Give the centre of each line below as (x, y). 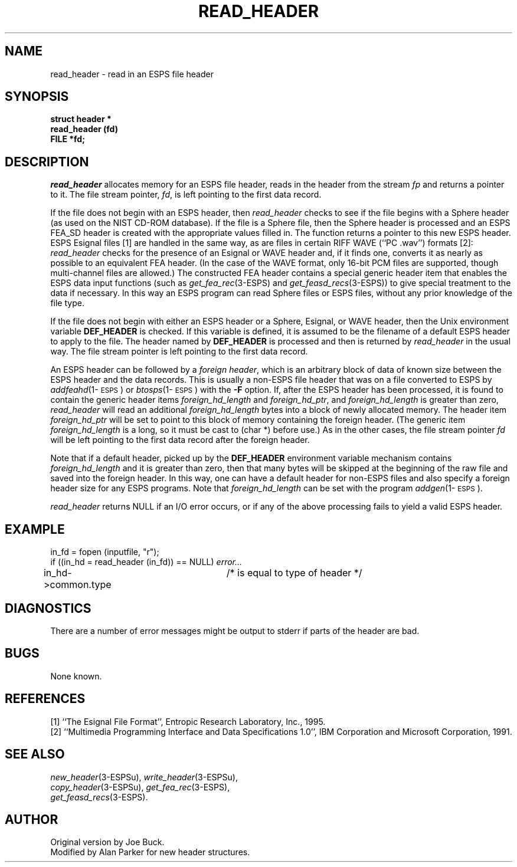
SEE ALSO (35, 754)
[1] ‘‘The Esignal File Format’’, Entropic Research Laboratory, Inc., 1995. (188, 721)
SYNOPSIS (37, 97)
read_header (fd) (84, 129)
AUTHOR (32, 819)
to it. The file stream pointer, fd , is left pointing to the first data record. (186, 195)
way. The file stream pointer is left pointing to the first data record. (179, 352)
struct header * (81, 119)
